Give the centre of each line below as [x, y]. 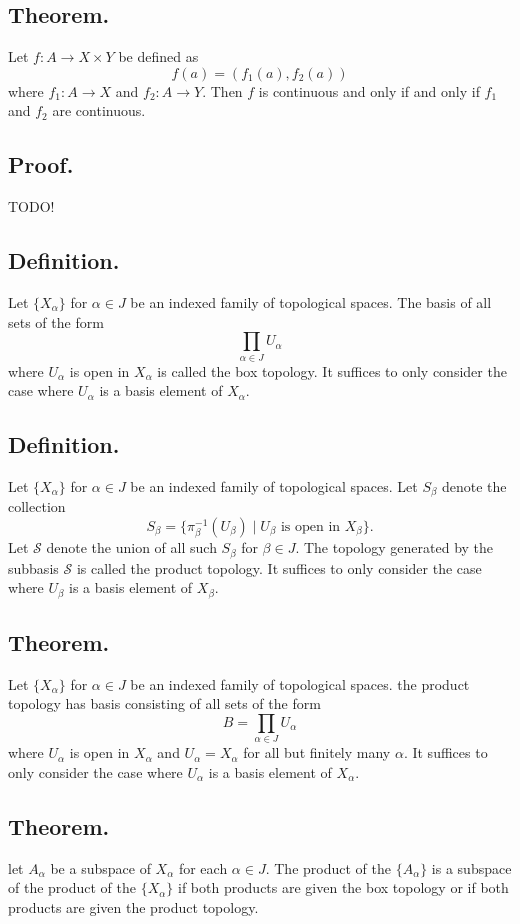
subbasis [33, 567]
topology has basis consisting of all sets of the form [164, 703]
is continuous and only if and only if [369, 90]
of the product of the [72, 887]
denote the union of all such [131, 547]
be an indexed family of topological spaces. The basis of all [311, 301]
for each [203, 867]
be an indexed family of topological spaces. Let [274, 485]
